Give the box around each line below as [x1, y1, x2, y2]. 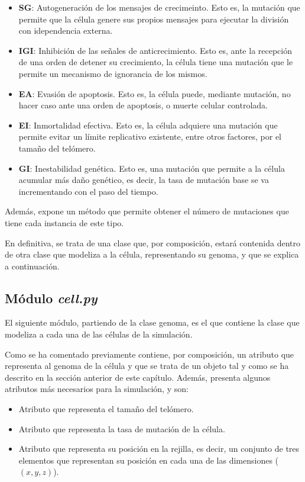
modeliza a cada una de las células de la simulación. [5, 328, 193, 340]
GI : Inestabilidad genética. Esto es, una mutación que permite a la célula [18, 162, 285, 174]
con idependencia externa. [18, 24, 113, 37]
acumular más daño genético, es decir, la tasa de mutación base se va [18, 173, 269, 186]
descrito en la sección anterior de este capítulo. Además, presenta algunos [5, 371, 271, 383]
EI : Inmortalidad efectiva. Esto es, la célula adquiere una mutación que [18, 118, 278, 131]
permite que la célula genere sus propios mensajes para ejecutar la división [18, 12, 289, 25]
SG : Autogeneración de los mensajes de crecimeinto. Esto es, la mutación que [18, 1, 300, 13]
